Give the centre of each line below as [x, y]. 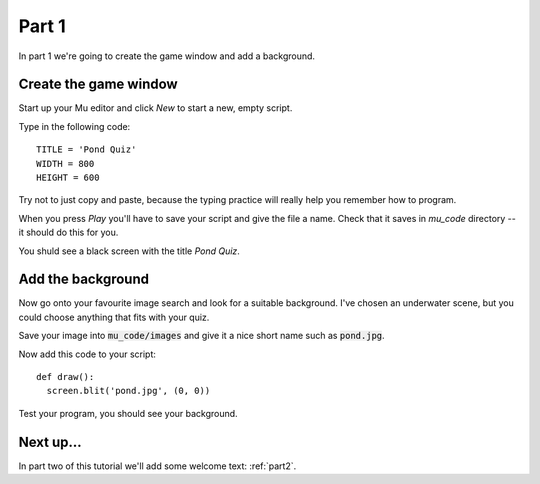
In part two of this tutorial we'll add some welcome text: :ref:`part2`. [157, 466]
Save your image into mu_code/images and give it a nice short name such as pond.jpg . [201, 336]
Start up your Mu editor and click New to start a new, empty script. [155, 108]
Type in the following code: [74, 126]
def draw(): [65, 377]
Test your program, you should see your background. [128, 413]
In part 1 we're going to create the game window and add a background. [166, 56]
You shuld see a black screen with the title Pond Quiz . [129, 251]
